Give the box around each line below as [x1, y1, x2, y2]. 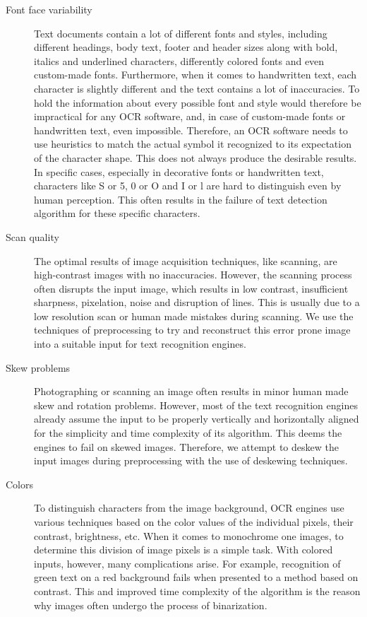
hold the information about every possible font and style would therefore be [34, 95, 361, 110]
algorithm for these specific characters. [34, 206, 200, 221]
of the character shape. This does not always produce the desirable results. [34, 150, 357, 165]
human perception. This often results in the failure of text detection [34, 192, 327, 206]
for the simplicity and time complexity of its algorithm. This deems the [34, 425, 342, 440]
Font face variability [6, 2, 92, 16]
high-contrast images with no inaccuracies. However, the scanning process [34, 267, 352, 282]
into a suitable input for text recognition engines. [34, 336, 246, 351]
